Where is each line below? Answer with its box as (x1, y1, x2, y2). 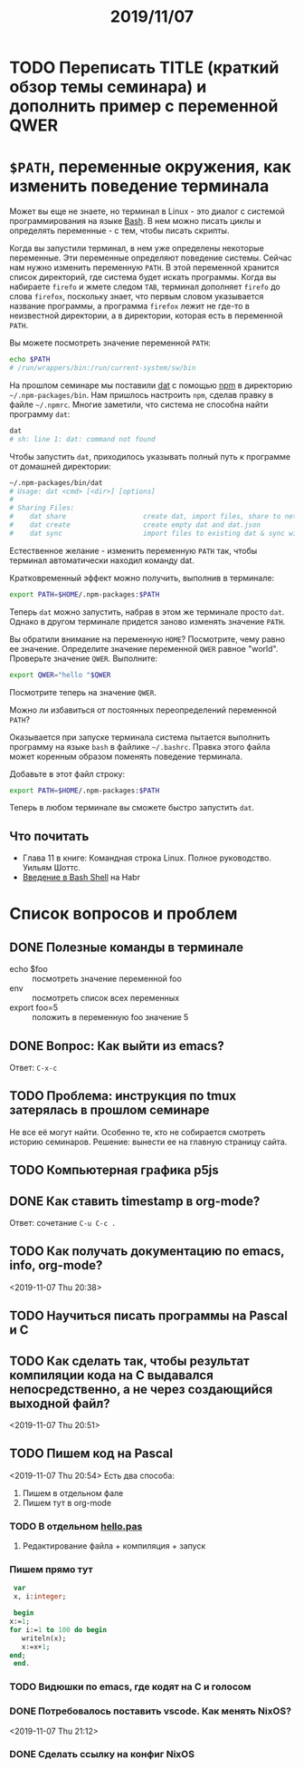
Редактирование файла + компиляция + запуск (22, 1541, 206, 1551)
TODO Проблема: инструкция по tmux (9, 1088, 237, 1103)
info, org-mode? (9, 1258, 103, 1273)
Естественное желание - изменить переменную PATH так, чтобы (9, 545, 258, 556)
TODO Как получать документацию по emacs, (9, 1244, 285, 1259)
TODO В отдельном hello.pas (9, 1520, 143, 1532)
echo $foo (9, 964, 48, 975)
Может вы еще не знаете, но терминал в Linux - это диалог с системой (9, 206, 285, 217)
